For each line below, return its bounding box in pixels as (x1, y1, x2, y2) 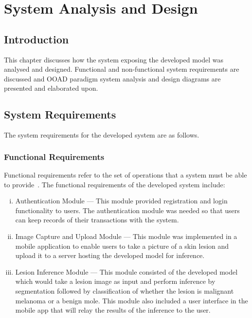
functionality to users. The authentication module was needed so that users (15, 205, 240, 215)
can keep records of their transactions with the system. (15, 215, 179, 225)
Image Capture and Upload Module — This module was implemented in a (15, 231, 237, 241)
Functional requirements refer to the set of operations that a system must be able (4, 169, 247, 179)
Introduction (4, 31, 69, 46)
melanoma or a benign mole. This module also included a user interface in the (15, 295, 248, 305)
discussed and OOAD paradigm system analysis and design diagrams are (4, 73, 221, 83)
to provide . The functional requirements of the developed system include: (4, 179, 225, 189)
